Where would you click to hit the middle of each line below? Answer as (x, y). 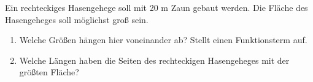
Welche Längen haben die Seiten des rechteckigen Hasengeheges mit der (154, 60)
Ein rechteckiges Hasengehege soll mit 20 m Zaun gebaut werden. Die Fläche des (156, 7)
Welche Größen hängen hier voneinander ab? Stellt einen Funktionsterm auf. (163, 40)
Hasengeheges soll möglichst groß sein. (77, 19)
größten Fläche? (49, 72)
